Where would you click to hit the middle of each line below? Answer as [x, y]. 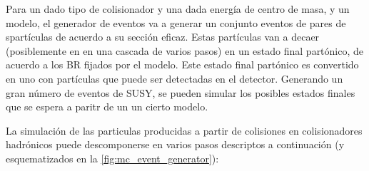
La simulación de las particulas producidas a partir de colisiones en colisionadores [184, 130]
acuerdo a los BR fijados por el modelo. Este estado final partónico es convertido [182, 64]
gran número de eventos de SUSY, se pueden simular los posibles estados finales [181, 92]
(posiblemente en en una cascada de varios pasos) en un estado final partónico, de [185, 50]
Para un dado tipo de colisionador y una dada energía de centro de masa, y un [178, 9]
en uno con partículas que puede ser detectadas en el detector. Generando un [175, 78]
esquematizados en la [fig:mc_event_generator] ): [112, 158]
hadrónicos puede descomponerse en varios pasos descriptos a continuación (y [175, 144]
